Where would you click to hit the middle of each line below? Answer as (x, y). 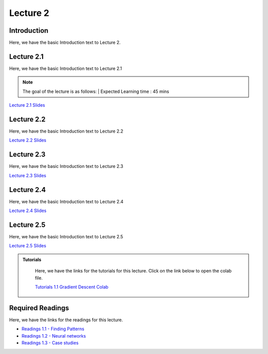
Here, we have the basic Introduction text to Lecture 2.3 (66, 166)
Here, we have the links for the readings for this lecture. (66, 320)
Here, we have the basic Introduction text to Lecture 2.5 (66, 236)
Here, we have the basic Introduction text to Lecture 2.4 (66, 202)
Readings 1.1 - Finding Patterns (53, 329)
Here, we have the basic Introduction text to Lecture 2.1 (66, 68)
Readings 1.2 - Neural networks (54, 336)
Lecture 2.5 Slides (28, 246)
